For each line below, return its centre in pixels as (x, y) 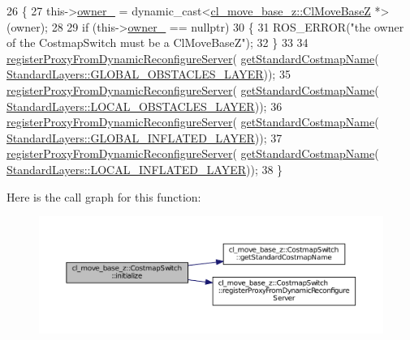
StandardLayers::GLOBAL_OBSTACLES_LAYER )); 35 (149, 74)
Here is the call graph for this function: (104, 196)
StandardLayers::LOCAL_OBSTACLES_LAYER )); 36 (145, 106)
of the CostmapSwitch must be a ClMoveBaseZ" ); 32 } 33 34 (158, 42)
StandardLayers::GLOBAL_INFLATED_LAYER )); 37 (145, 137)
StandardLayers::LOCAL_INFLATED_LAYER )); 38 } (145, 169)
